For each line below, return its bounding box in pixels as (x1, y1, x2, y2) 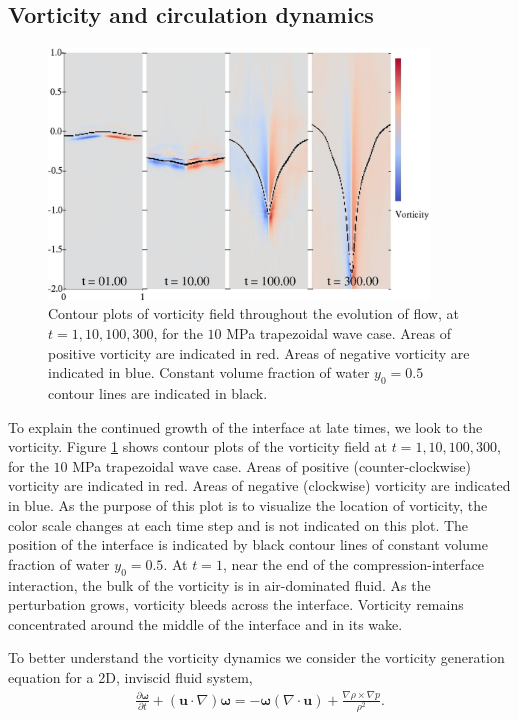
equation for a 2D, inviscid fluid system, (8, 666, 253, 687)
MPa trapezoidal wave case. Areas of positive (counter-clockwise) (72, 455, 471, 476)
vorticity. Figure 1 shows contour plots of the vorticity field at (8, 436, 387, 457)
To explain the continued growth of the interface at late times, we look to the (8, 416, 483, 437)
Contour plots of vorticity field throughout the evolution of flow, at (48, 303, 459, 324)
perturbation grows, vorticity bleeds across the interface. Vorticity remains (8, 594, 464, 615)
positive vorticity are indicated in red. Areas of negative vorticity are (48, 342, 470, 363)
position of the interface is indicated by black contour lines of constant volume (8, 534, 488, 555)
